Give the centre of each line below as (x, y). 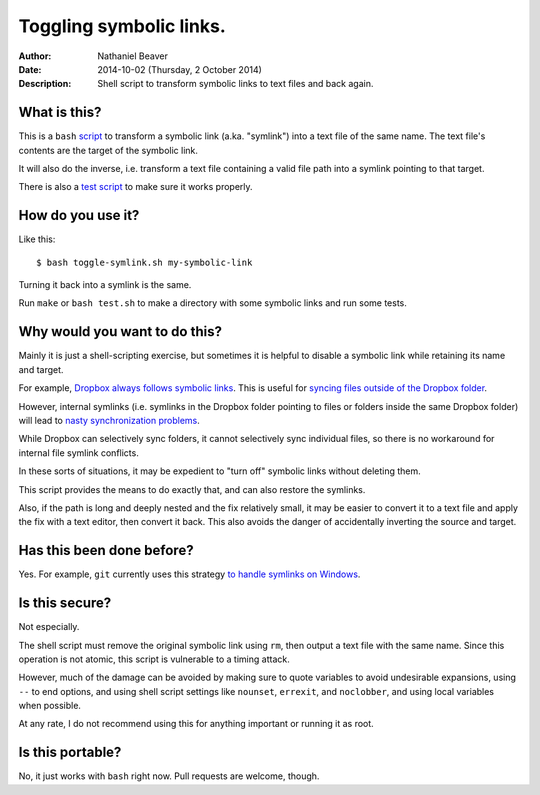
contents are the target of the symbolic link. (108, 150)
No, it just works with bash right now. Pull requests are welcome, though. (169, 776)
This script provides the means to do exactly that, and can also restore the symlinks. (192, 489)
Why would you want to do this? (120, 331)
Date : (30, 69)
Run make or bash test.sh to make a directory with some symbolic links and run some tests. (212, 303)
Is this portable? (70, 752)
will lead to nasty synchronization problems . (109, 420)
